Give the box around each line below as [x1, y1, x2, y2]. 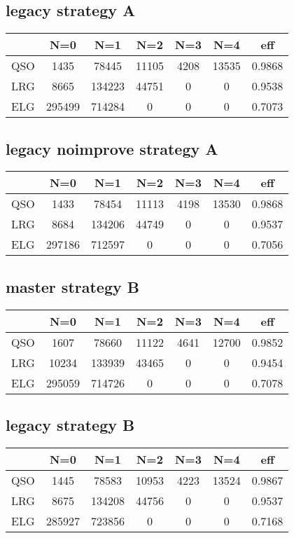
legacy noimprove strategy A [6, 137, 218, 159]
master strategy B [6, 275, 139, 297]
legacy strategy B [6, 414, 135, 435]
